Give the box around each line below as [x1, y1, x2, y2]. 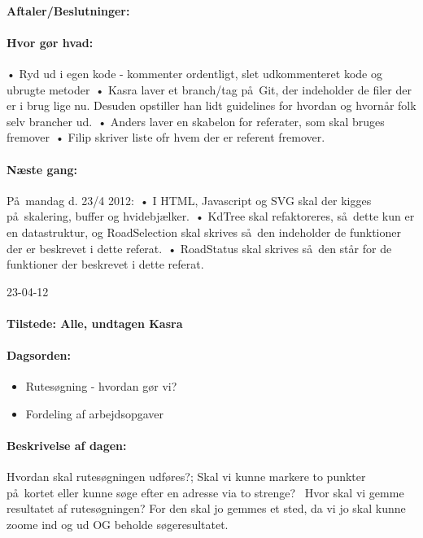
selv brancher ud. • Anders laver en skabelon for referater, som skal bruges [7, 112, 385, 129]
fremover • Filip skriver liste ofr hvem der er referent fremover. [7, 129, 325, 146]
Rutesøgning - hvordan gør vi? [25, 378, 177, 395]
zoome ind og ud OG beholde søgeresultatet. [7, 516, 229, 533]
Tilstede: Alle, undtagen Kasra [7, 314, 183, 331]
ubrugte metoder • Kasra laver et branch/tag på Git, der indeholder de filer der [7, 81, 412, 98]
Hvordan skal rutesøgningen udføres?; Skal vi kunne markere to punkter [7, 468, 366, 485]
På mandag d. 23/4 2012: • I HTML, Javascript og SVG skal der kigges [7, 191, 372, 208]
